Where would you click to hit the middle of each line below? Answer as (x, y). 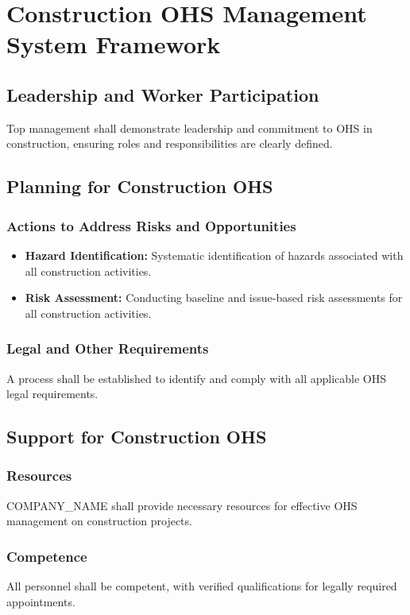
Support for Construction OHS (137, 437)
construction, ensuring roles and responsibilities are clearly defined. (170, 143)
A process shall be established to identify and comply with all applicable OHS (197, 378)
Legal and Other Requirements (108, 348)
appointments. (41, 601)
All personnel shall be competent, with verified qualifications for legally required (202, 586)
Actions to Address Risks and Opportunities (151, 225)
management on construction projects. (99, 521)
